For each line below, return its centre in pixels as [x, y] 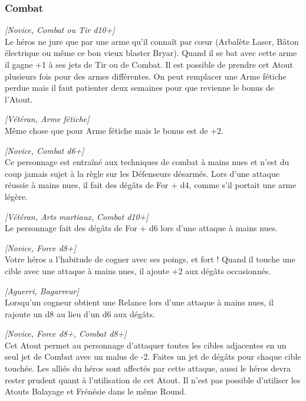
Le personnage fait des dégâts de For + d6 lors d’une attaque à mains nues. [141, 228]
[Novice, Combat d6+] [45, 150]
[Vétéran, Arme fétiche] [47, 119]
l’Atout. [19, 99]
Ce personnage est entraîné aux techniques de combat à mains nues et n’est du [147, 162]
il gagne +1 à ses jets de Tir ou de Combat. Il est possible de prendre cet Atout [149, 64]
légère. [16, 196]
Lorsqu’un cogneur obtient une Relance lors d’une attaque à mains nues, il [139, 302]
